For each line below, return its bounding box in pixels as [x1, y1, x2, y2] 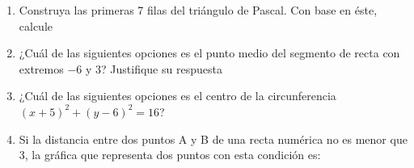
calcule [19, 17, 53, 34]
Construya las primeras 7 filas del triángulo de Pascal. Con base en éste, [19, 2, 378, 18]
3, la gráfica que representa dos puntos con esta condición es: [19, 146, 321, 163]
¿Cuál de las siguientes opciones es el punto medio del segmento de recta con [19, 44, 400, 61]
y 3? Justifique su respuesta [85, 60, 222, 77]
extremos [19, 60, 64, 77]
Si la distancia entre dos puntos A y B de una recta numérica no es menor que [19, 130, 408, 147]
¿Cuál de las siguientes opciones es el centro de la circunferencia [19, 87, 336, 104]
